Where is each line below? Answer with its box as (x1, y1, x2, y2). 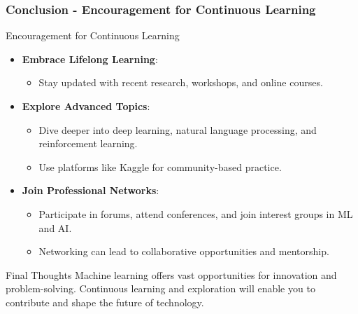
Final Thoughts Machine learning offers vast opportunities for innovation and (6, 267, 337, 282)
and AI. (38, 220, 72, 235)
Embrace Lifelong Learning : (22, 51, 158, 66)
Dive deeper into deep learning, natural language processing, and (38, 122, 317, 137)
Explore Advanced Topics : (22, 99, 150, 113)
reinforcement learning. (38, 136, 138, 151)
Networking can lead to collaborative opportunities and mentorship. (38, 244, 329, 259)
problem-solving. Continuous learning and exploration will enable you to (6, 281, 315, 296)
